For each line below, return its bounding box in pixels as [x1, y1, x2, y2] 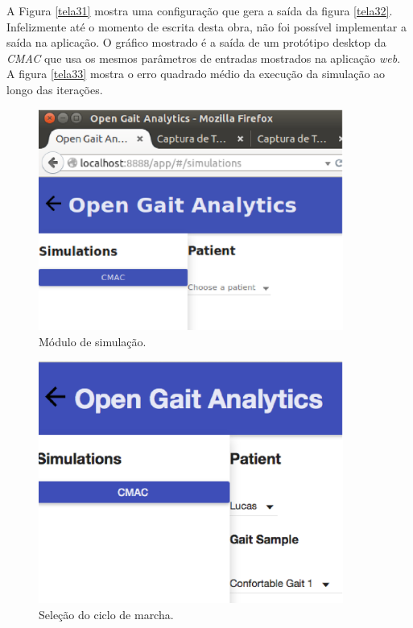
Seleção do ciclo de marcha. [39, 605, 174, 622]
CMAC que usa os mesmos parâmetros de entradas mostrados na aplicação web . [6, 49, 401, 66]
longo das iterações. [6, 81, 103, 97]
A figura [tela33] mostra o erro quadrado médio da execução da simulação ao [6, 65, 386, 82]
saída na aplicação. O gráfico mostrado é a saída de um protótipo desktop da [6, 34, 386, 51]
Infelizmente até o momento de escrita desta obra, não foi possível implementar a [6, 18, 407, 35]
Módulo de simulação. [39, 333, 147, 349]
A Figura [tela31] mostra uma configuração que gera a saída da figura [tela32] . [6, 2, 393, 19]
